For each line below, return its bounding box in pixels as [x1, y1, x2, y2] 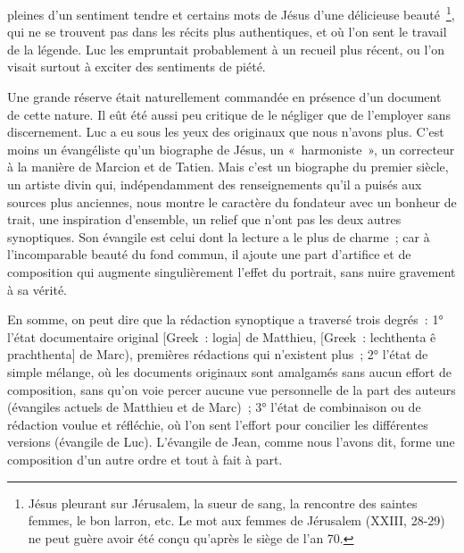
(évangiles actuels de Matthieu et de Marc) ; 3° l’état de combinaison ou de [7, 398, 421, 416]
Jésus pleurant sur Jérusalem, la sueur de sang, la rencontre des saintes [28, 493, 418, 512]
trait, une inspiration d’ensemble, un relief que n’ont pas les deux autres [7, 210, 402, 229]
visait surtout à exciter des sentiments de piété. [7, 57, 266, 76]
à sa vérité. [7, 280, 67, 298]
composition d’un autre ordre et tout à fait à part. [7, 449, 283, 468]
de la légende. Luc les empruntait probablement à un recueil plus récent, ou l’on [7, 39, 445, 58]
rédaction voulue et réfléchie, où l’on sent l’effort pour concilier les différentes [7, 415, 428, 433]
